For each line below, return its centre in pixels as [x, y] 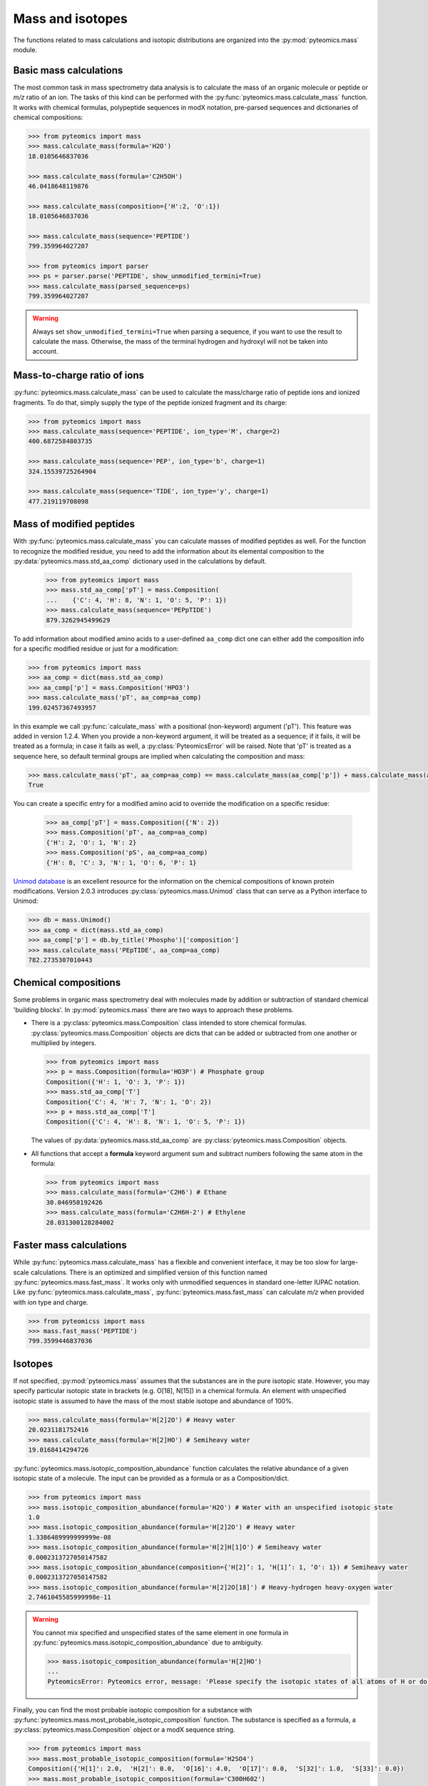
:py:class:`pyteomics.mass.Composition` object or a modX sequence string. [124, 1730]
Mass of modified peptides [74, 524]
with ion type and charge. [51, 1302]
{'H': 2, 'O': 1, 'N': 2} [91, 842]
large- [349, 1262]
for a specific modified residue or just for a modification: [96, 649]
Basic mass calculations [68, 70]
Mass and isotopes [70, 19]
